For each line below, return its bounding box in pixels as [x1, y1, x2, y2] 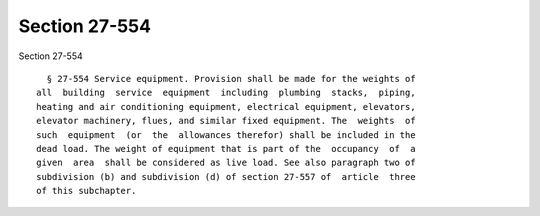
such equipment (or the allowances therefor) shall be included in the [36, 129, 416, 140]
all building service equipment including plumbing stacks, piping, [36, 87, 416, 99]
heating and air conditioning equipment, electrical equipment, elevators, [36, 101, 416, 112]
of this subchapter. [36, 185, 137, 197]
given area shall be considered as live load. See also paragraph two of [36, 157, 416, 169]
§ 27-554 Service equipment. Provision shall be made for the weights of [46, 73, 416, 84]
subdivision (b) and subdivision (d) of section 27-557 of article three [36, 171, 416, 182]
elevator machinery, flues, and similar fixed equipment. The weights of [36, 115, 416, 127]
